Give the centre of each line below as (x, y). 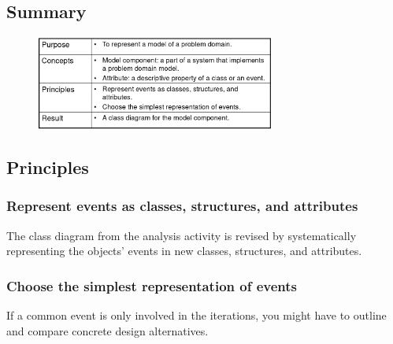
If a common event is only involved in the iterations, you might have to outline (196, 315)
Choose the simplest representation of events (152, 285)
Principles (48, 166)
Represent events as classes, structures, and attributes (182, 206)
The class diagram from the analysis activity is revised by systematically (182, 235)
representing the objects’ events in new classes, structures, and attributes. (184, 251)
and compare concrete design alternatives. (108, 330)
